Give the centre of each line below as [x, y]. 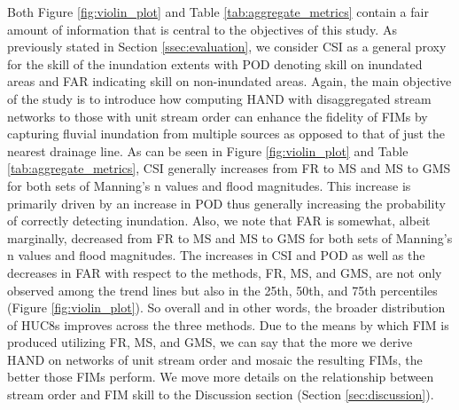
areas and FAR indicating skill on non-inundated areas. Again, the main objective [229, 81]
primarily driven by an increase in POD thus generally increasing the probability [226, 203]
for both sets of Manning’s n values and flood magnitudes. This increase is [209, 185]
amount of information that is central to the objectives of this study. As [202, 29]
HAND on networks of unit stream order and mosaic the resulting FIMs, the [215, 359]
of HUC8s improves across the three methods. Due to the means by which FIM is [228, 324]
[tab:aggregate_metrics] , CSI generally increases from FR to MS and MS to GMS [229, 168]
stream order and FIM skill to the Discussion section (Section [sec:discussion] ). [221, 394]
